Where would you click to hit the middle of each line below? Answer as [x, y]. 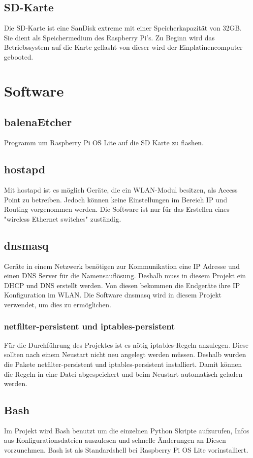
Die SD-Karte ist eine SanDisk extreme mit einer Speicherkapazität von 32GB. [123, 28]
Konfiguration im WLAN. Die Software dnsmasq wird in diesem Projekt [113, 295]
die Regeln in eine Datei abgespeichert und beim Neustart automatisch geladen [123, 374]
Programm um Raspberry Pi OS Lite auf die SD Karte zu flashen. [104, 143]
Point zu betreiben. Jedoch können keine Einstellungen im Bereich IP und [116, 199]
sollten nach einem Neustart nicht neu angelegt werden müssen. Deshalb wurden [125, 354]
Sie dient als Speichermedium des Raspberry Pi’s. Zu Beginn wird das [110, 37]
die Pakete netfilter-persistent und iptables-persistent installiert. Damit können [123, 364]
